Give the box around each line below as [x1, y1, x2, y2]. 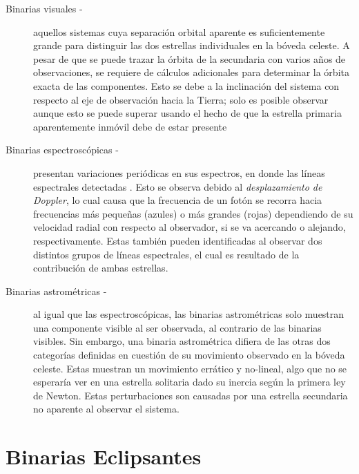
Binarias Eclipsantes [6, 442, 202, 471]
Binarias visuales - [6, 1, 83, 15]
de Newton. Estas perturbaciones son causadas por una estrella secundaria [33, 388, 348, 402]
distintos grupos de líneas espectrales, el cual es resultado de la [33, 247, 300, 261]
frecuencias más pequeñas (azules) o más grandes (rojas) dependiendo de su [33, 206, 353, 220]
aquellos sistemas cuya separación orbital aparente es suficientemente [33, 24, 325, 39]
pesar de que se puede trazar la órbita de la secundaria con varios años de [33, 51, 346, 66]
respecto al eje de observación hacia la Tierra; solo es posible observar [33, 92, 329, 106]
